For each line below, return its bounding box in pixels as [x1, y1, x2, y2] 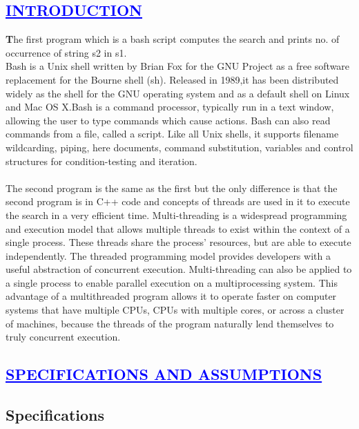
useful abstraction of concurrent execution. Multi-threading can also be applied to [6, 262, 352, 276]
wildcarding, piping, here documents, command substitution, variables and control [6, 140, 353, 154]
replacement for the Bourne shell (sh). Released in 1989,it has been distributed [6, 72, 339, 86]
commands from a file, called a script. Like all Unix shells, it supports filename [6, 126, 339, 141]
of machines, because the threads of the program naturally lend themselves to [6, 316, 334, 330]
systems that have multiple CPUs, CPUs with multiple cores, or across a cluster [6, 303, 345, 317]
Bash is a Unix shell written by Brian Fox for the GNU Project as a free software [6, 59, 350, 73]
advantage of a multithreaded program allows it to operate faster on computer [6, 289, 337, 303]
